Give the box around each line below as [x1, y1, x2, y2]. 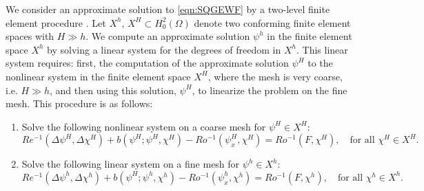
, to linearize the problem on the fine [192, 82, 347, 97]
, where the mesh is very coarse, [208, 69, 343, 83]
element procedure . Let [6, 15, 106, 30]
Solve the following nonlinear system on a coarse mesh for [21, 119, 266, 133]
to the [307, 56, 333, 70]
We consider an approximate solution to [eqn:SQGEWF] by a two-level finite [6, 2, 330, 16]
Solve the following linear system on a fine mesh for [21, 157, 240, 171]
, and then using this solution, [50, 82, 176, 97]
